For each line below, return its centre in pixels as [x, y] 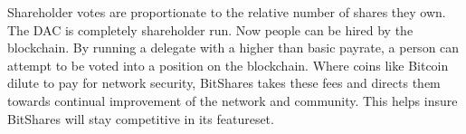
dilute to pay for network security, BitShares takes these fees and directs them [224, 83]
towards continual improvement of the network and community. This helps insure [233, 100]
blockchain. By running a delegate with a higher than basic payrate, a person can [233, 48]
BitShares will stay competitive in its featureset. [141, 118]
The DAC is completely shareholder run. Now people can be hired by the [210, 29]
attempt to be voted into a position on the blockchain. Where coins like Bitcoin [228, 65]
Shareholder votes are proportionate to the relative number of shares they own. [227, 12]
